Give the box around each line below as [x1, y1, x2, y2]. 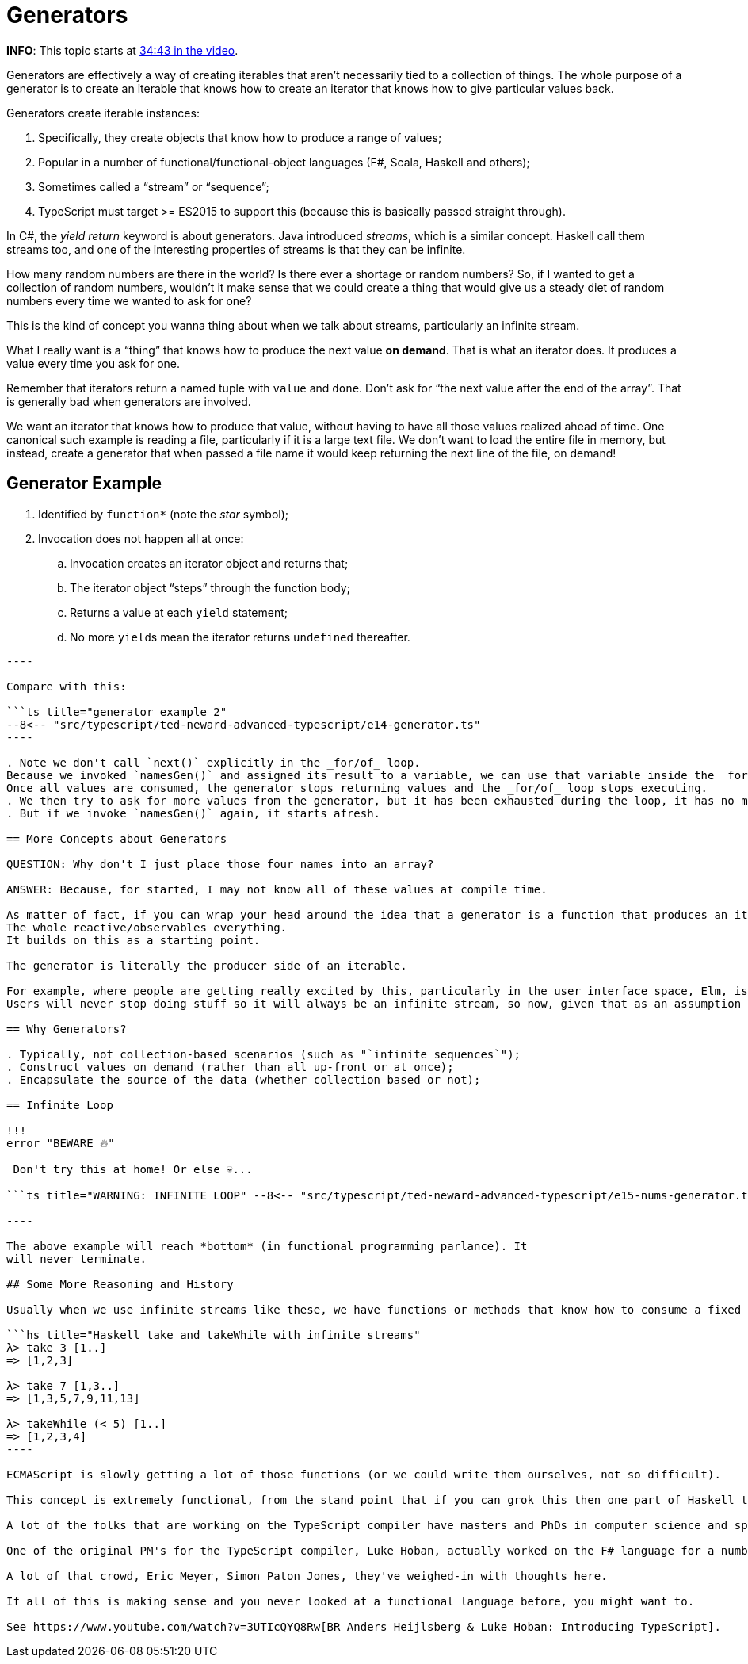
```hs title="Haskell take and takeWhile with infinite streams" [6, 1328, 421, 1341]
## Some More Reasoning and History [6, 1277, 234, 1291]
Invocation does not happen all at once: [38, 531, 244, 545]
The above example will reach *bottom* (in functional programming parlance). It [6, 1239, 528, 1253]
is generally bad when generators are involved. [6, 394, 251, 408]
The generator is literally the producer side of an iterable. [6, 958, 407, 972]
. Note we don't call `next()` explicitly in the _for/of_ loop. [6, 755, 421, 769]
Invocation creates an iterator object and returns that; [70, 556, 349, 570]
